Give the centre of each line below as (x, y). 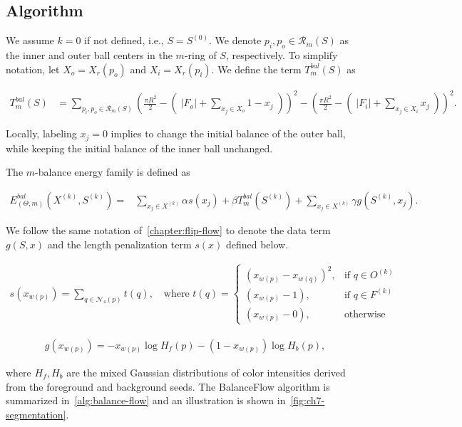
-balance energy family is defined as (113, 172)
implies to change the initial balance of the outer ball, (228, 133)
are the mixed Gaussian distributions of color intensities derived (206, 372)
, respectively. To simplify (282, 55)
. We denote (235, 40)
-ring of (200, 55)
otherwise (365, 314)
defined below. (257, 244)
